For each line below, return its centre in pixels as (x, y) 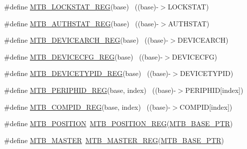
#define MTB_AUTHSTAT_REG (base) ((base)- (81, 23)
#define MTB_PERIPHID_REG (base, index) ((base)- (90, 90)
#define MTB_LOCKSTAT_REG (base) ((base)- (81, 6)
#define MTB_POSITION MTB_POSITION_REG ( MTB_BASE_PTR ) (119, 123)
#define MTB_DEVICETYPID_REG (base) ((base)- (87, 73)
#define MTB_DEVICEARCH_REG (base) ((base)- (86, 40)
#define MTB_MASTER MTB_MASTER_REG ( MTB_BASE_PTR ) (114, 140)
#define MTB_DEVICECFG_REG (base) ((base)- (83, 56)
